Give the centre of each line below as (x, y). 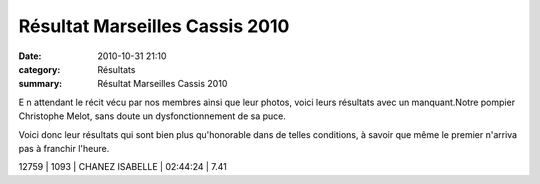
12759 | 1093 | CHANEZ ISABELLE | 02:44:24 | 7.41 (122, 167)
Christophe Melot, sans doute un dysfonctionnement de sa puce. (152, 116)
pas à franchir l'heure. (64, 148)
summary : (40, 84)
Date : (30, 56)
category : (39, 69)
